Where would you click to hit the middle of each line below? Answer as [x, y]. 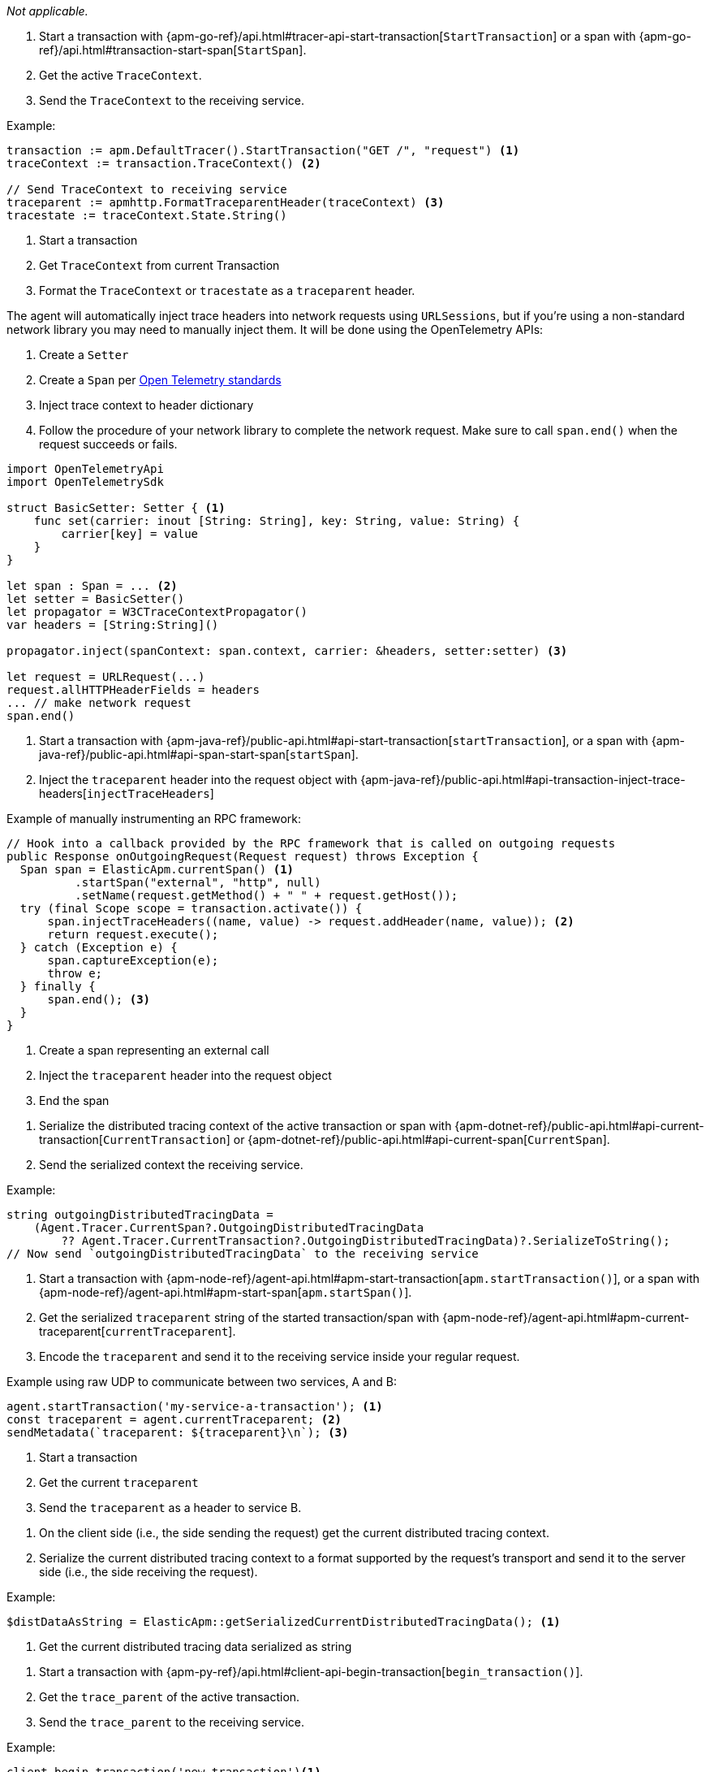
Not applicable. [47, 11]
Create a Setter [84, 355]
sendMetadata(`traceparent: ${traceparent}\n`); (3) [178, 1432]
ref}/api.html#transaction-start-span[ [138, 50]
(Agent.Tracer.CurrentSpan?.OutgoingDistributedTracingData [229, 1228]
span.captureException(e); [133, 960]
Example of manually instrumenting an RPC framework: [154, 819]
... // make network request [99, 703]
